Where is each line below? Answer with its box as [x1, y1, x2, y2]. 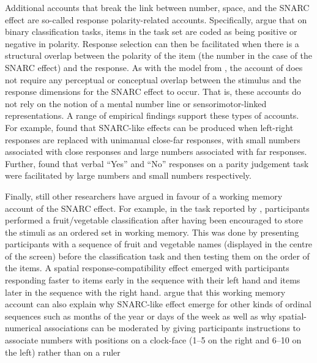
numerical [5, 321, 42, 334]
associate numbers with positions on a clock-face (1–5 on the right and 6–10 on [5, 334, 302, 346]
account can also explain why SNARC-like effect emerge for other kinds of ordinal [5, 298, 311, 310]
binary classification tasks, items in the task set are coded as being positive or [5, 25, 297, 38]
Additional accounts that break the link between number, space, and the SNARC [5, 1, 310, 13]
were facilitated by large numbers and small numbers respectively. [5, 169, 252, 182]
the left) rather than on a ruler [5, 345, 121, 358]
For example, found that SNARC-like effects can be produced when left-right [5, 121, 294, 133]
